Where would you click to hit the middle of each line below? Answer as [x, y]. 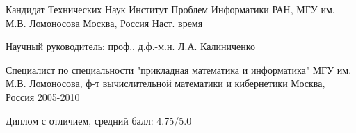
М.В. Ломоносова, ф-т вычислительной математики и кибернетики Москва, [165, 83]
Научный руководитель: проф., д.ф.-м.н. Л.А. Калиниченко [130, 46]
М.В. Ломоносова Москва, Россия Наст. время [104, 23]
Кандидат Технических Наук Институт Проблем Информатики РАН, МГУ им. [170, 9]
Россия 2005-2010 [43, 96]
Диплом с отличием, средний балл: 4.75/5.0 [99, 120]
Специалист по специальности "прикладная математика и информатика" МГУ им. [179, 69]
